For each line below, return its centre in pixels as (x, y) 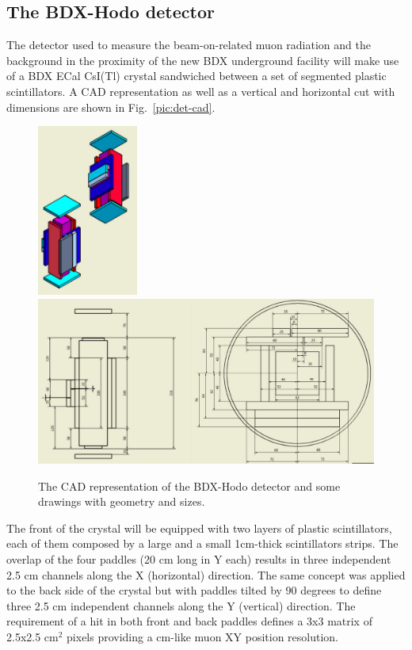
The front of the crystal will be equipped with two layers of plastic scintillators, (199, 528)
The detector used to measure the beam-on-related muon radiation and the (189, 45)
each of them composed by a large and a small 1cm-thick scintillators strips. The (202, 543)
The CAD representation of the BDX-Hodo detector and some (189, 486)
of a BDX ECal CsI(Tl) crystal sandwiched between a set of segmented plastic (196, 76)
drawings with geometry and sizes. (122, 501)
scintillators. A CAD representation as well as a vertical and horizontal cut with (201, 91)
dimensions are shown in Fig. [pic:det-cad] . (111, 107)
